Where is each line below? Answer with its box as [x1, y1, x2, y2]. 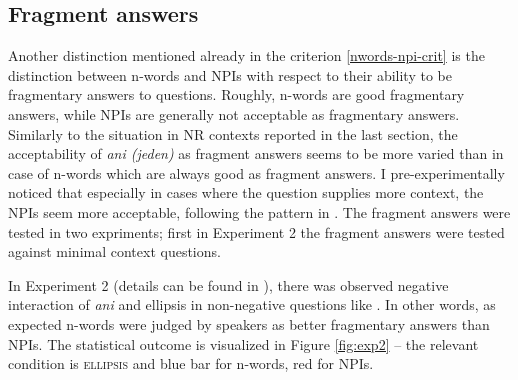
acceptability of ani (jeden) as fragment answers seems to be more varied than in [8, 143, 504, 164]
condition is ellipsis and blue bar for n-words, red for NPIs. [8, 353, 374, 374]
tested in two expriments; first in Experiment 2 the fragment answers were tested [8, 221, 505, 242]
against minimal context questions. [8, 241, 221, 262]
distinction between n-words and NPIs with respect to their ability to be [8, 64, 452, 85]
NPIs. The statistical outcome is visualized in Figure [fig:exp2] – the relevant [8, 333, 479, 354]
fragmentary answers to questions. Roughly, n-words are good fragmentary [8, 84, 465, 105]
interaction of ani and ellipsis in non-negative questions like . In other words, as [8, 294, 496, 315]
